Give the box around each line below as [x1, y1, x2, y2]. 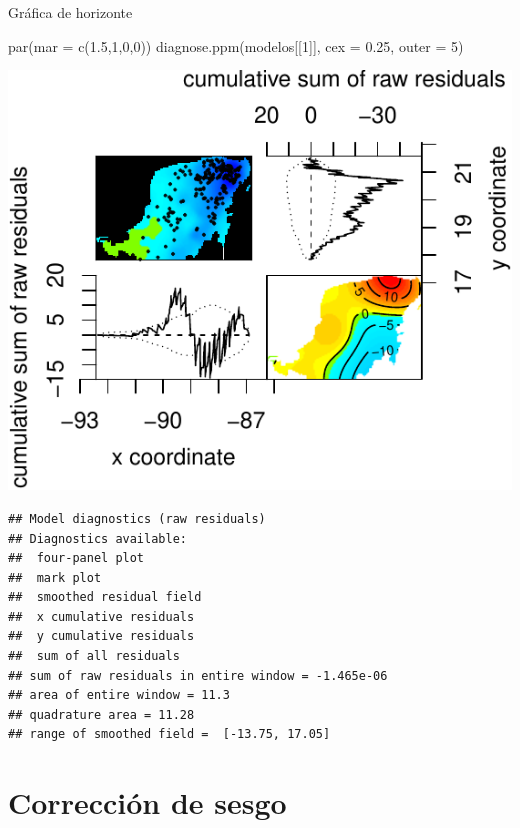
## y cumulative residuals [8, 629, 195, 644]
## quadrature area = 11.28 [8, 707, 195, 722]
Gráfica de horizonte [8, 2, 133, 22]
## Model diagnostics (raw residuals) [8, 511, 266, 526]
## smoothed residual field [8, 590, 202, 605]
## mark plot [8, 570, 102, 585]
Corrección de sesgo [8, 782, 287, 823]
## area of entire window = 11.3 [8, 688, 230, 703]
